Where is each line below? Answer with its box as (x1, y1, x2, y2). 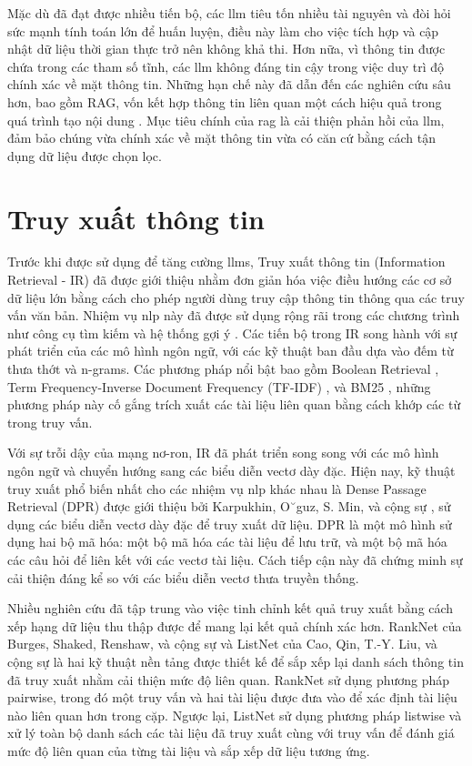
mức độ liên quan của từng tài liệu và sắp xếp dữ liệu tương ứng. (7, 741, 370, 760)
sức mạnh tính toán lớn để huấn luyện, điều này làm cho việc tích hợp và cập (7, 21, 439, 40)
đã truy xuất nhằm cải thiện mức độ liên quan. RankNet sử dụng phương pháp (7, 670, 450, 689)
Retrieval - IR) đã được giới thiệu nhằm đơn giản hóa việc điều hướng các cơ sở (7, 270, 452, 289)
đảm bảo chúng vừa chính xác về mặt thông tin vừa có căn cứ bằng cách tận (7, 128, 436, 147)
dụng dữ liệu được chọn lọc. (7, 146, 162, 165)
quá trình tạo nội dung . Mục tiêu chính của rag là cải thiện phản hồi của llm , (7, 110, 445, 129)
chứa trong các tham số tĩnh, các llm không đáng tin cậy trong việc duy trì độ (7, 56, 445, 76)
